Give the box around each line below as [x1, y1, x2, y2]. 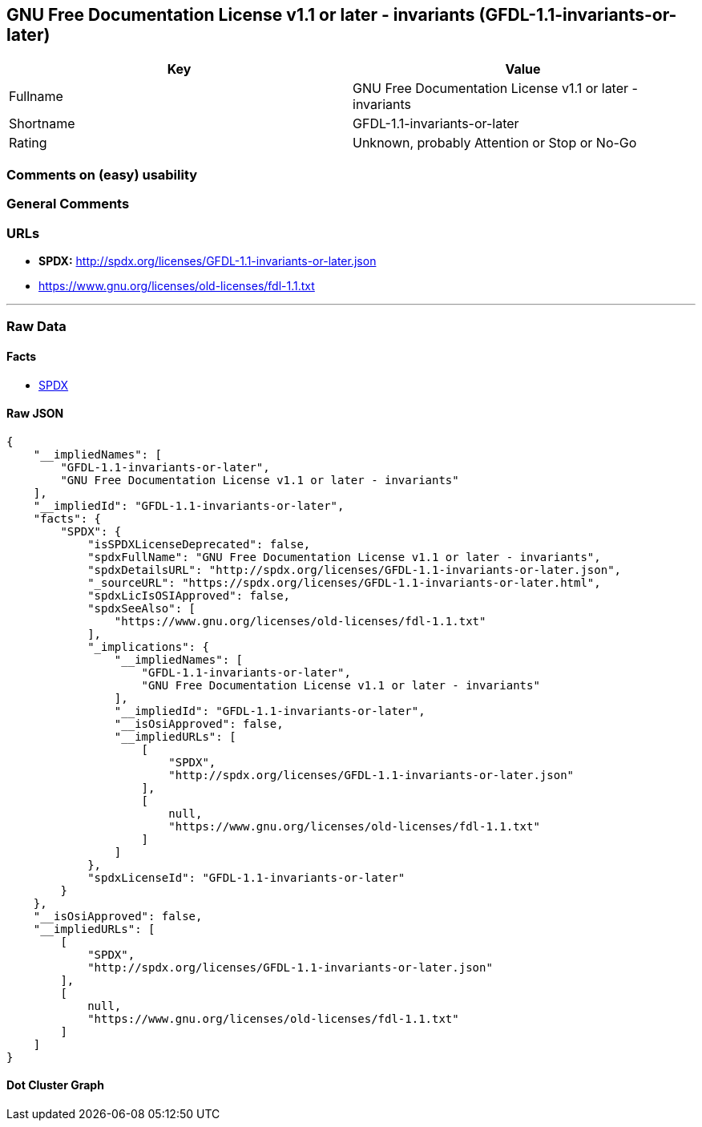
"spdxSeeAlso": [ [87, 601, 196, 615]
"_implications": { [87, 640, 209, 653]
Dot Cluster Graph [6, 1078, 104, 1093]
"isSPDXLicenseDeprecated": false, [87, 537, 311, 551]
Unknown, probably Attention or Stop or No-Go [353, 135, 637, 151]
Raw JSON [6, 406, 64, 421]
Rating [9, 135, 47, 151]
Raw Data [6, 318, 67, 335]
